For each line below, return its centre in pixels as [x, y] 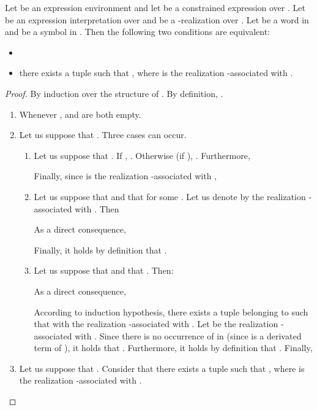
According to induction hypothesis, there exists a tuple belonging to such [171, 311]
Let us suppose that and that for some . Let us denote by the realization [170, 196]
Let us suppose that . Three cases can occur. [103, 135]
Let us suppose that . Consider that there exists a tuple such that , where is [162, 368]
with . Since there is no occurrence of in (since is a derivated [188, 335]
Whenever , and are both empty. [80, 114]
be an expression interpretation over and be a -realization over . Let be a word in [157, 19]
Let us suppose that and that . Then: [104, 270]
